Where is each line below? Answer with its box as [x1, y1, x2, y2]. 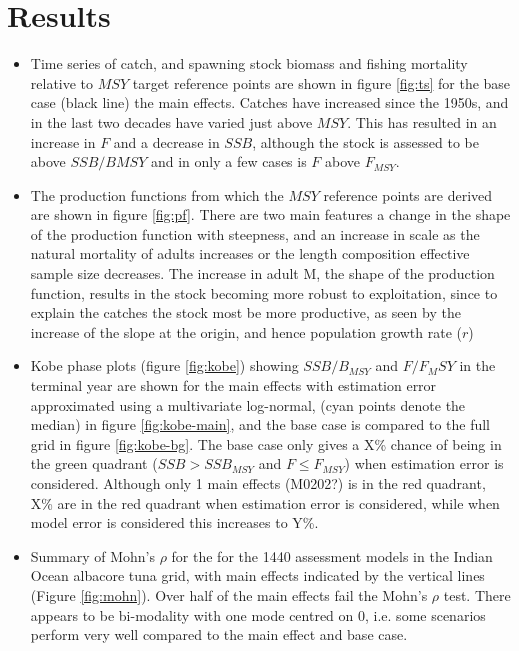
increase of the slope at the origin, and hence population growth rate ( [30, 321, 463, 342]
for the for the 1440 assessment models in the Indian [171, 545, 493, 566]
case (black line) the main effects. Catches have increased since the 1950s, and [30, 92, 509, 113]
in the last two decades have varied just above [30, 111, 313, 132]
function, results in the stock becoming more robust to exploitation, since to [30, 282, 498, 303]
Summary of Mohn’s [30, 545, 155, 566]
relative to [30, 72, 94, 93]
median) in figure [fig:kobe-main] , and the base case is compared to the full [30, 414, 491, 435]
